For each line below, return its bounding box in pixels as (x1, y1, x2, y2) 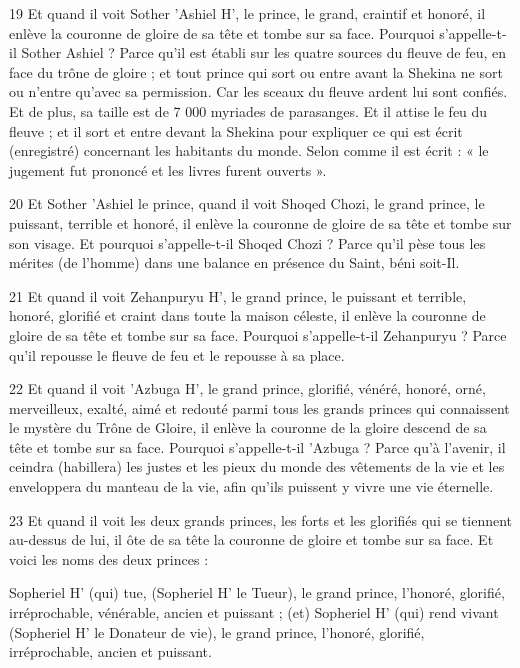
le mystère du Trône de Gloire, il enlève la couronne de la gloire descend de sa (9, 417, 487, 438)
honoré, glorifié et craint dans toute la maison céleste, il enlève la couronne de (9, 305, 486, 326)
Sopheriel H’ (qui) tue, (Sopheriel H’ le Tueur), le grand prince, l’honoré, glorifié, (9, 582, 505, 603)
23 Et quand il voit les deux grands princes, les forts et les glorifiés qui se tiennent (9, 509, 513, 530)
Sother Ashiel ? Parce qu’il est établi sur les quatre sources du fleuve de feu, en (21, 42, 507, 63)
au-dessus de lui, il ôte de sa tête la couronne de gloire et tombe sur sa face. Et (9, 529, 494, 550)
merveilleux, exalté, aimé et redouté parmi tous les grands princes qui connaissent (9, 397, 510, 418)
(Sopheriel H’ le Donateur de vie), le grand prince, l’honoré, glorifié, (9, 621, 425, 642)
